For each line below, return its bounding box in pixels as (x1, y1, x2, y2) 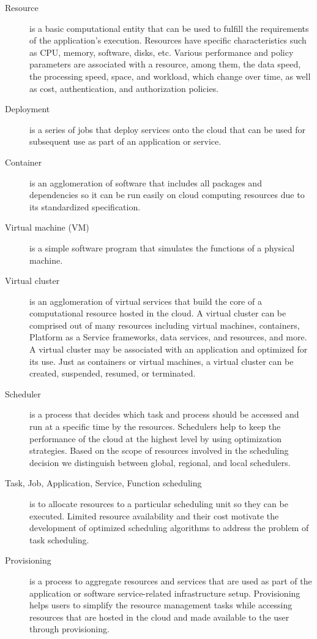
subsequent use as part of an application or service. (29, 135, 222, 148)
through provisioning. (29, 622, 110, 635)
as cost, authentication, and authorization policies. (29, 82, 219, 94)
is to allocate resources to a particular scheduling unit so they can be (29, 497, 288, 510)
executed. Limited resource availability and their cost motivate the (29, 509, 279, 522)
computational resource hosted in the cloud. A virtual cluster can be (29, 307, 286, 319)
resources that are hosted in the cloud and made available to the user (29, 610, 289, 623)
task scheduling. (29, 533, 89, 546)
